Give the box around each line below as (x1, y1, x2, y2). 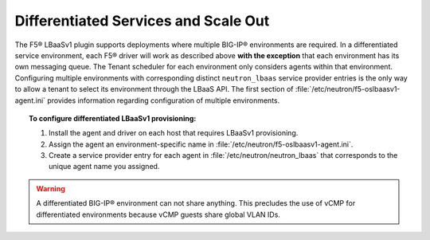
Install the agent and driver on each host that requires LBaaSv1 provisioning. (49, 128, 299, 138)
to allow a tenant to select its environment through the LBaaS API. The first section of (14, 85, 294, 94)
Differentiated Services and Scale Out (14, 12, 270, 30)
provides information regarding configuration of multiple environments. (47, 96, 280, 105)
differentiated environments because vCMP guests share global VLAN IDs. (36, 210, 280, 219)
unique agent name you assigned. (49, 162, 160, 171)
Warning (36, 183, 65, 193)
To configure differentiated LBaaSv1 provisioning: (29, 113, 197, 123)
